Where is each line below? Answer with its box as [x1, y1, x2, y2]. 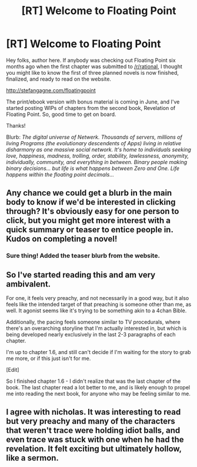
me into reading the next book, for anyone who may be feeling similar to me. [6, 390, 191, 398]
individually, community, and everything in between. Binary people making [6, 158, 188, 165]
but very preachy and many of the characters [6, 416, 175, 426]
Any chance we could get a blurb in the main [6, 188, 172, 198]
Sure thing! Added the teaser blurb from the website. [6, 252, 161, 260]
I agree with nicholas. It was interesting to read [6, 407, 181, 417]
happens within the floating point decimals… [6, 171, 115, 178]
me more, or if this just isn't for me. [6, 355, 91, 362]
